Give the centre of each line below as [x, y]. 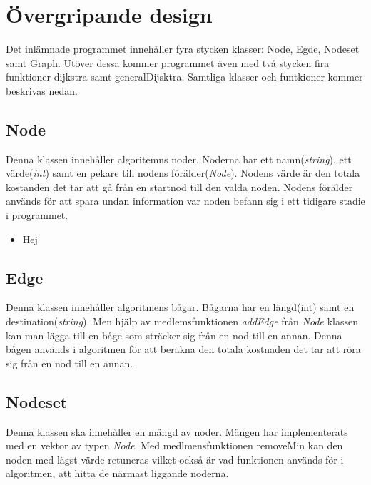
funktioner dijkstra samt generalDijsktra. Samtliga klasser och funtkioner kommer [184, 77]
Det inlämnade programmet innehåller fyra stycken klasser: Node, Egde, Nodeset [183, 49]
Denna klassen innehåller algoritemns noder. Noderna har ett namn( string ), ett [179, 159]
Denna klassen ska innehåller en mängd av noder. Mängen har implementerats [177, 431]
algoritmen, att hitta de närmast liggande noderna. [117, 473]
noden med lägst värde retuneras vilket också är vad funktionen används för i [175, 459]
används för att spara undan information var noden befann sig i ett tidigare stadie [185, 201]
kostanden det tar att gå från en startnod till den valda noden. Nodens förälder [179, 187]
